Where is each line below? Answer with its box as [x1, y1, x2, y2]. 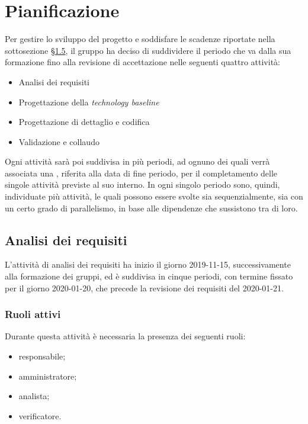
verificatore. [18, 409, 62, 422]
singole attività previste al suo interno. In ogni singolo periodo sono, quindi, [5, 178, 280, 191]
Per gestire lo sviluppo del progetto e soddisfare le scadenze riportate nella [5, 33, 275, 45]
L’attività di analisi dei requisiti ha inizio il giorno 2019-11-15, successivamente [5, 258, 291, 271]
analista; [18, 390, 50, 402]
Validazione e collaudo [18, 135, 100, 147]
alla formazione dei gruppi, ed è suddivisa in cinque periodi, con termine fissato [5, 270, 293, 282]
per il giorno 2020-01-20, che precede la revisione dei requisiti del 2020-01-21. [5, 281, 284, 294]
